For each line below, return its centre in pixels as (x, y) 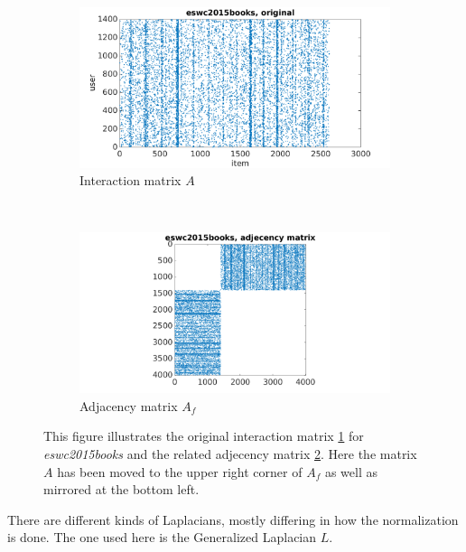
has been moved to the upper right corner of (180, 471)
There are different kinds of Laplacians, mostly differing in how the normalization (233, 519)
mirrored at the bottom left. (121, 489)
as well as (351, 471)
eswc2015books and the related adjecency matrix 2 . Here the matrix (230, 453)
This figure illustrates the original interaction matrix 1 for (204, 436)
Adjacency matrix (129, 405)
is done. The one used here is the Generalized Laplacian (162, 537)
